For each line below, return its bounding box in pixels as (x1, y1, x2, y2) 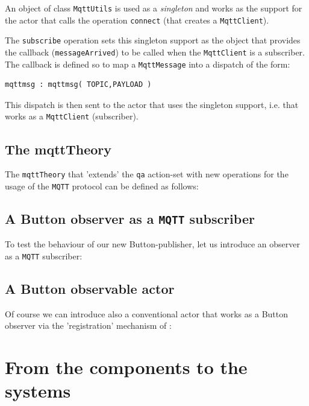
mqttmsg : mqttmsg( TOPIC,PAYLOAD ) (5, 80, 152, 89)
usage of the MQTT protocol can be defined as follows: (5, 179, 199, 192)
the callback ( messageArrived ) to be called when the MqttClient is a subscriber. (5, 45, 305, 58)
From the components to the (5, 355, 248, 379)
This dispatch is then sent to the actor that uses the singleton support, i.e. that (5, 98, 299, 110)
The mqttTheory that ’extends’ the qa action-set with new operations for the (5, 168, 289, 180)
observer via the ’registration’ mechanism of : (5, 319, 172, 332)
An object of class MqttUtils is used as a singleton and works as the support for (5, 2, 302, 14)
